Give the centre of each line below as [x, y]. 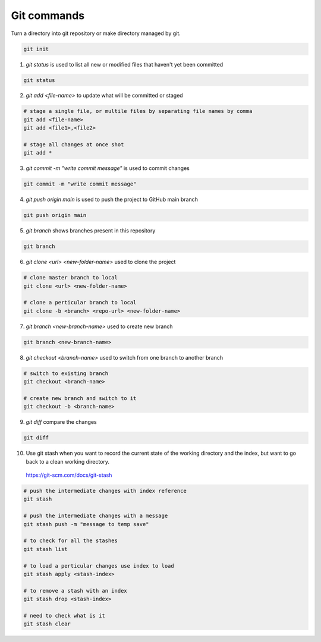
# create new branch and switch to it [80, 398]
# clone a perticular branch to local [80, 303]
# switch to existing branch [66, 373]
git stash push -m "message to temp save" [86, 524]
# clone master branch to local [71, 278]
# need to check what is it [64, 616]
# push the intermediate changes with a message [96, 516]
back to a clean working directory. [68, 461]
